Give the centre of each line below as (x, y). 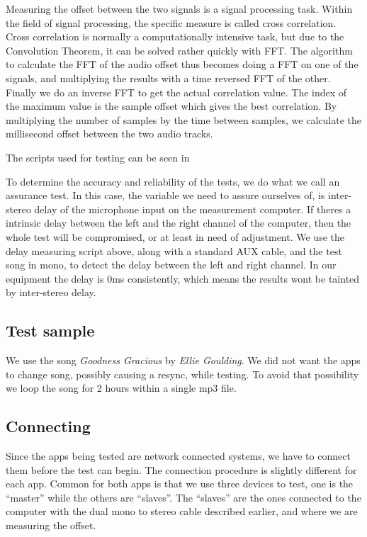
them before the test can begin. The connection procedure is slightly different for (181, 469)
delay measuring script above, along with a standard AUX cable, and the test (174, 250)
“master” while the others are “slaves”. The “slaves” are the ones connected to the (183, 497)
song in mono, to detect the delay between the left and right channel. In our (171, 265)
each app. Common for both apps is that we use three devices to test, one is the (180, 484)
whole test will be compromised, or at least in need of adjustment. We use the (175, 236)
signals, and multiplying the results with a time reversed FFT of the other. (168, 78)
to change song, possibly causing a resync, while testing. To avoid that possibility (182, 374)
